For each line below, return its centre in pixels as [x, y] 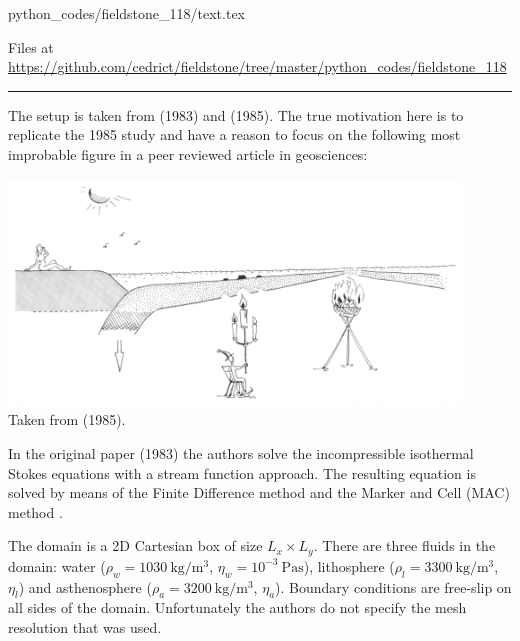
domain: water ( [57, 565]
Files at [31, 46]
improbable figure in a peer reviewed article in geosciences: [188, 153]
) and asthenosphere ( [85, 586]
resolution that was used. [85, 626]
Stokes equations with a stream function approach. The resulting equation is [242, 472]
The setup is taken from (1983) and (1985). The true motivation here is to [236, 114]
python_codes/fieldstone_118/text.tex [127, 13]
